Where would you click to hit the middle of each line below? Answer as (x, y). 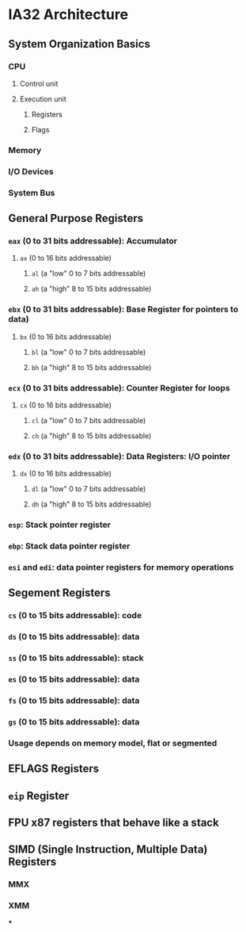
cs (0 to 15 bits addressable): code (75, 616)
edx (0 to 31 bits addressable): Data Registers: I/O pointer (119, 456)
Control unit (39, 83)
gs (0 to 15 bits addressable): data (74, 721)
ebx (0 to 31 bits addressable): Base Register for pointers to (123, 309)
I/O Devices (31, 171)
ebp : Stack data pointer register (69, 546)
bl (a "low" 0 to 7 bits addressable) (89, 352)
